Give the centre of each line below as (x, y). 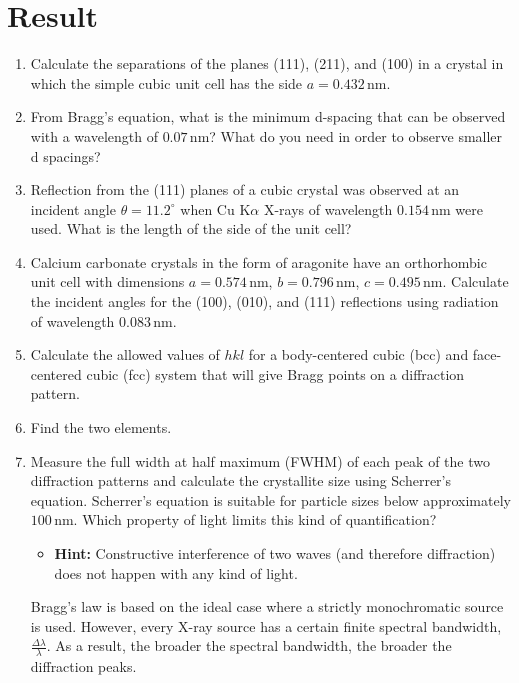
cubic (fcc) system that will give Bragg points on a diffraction (275, 373)
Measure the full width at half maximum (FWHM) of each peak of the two (260, 460)
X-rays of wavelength (328, 208)
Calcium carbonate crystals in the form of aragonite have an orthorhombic (258, 261)
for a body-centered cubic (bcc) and (358, 354)
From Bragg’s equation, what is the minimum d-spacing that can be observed (268, 116)
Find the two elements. (101, 427)
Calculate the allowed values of (125, 354)
